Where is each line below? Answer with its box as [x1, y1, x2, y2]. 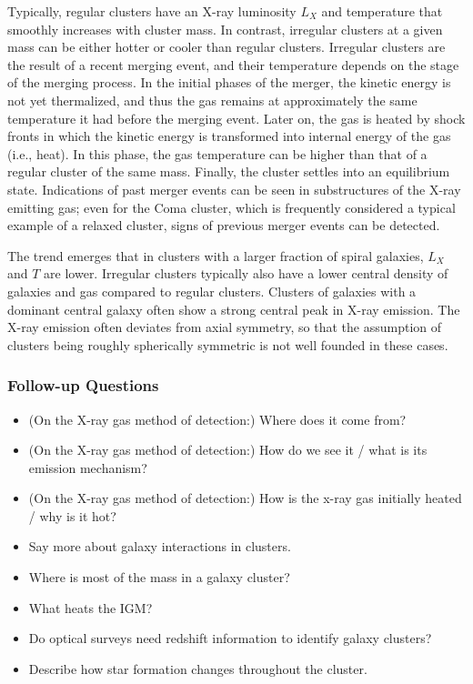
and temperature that [321, 2, 443, 20]
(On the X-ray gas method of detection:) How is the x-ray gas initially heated [28, 488, 462, 508]
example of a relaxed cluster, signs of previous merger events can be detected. [7, 216, 440, 235]
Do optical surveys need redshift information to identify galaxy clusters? [28, 629, 432, 648]
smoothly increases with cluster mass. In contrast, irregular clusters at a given [7, 19, 443, 38]
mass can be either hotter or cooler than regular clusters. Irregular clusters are [7, 37, 446, 56]
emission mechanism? [28, 458, 147, 477]
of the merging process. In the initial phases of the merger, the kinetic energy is [7, 73, 451, 92]
